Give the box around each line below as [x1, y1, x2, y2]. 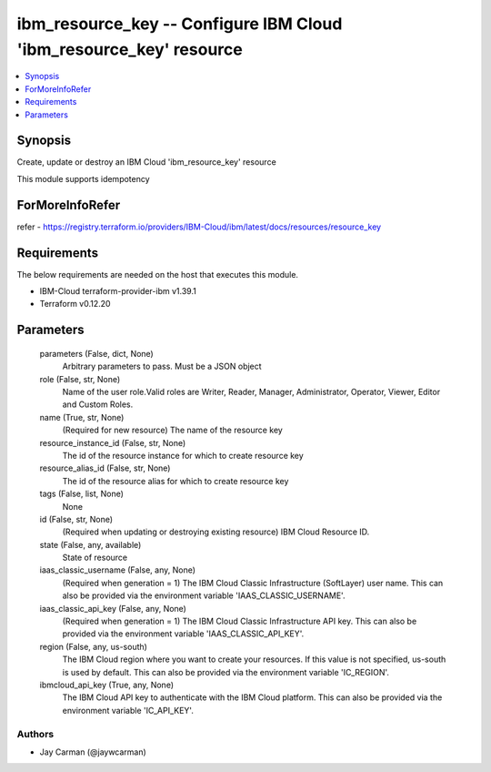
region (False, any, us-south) [39, 641, 147, 652]
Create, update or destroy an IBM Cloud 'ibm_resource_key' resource [16, 157, 276, 168]
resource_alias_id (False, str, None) [39, 462, 171, 473]
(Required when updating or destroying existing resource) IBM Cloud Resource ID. [62, 526, 370, 537]
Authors [16, 727, 55, 740]
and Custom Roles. [62, 399, 134, 410]
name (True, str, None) [39, 411, 125, 422]
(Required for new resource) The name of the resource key [62, 424, 284, 436]
